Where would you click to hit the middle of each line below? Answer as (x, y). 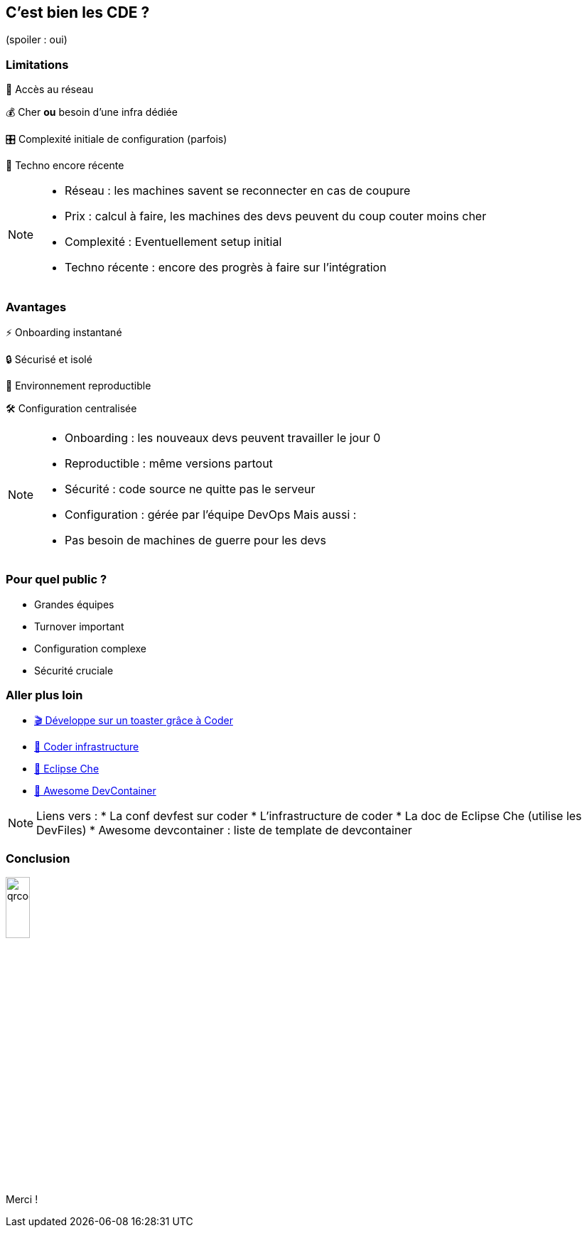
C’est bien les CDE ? (78, 12)
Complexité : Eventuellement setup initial (173, 242)
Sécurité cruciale (74, 670)
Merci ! (22, 1199)
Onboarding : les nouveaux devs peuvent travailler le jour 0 (223, 437)
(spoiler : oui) (37, 40)
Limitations (37, 64)
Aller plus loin (44, 695)
